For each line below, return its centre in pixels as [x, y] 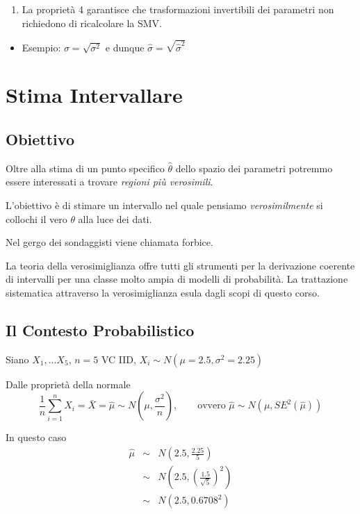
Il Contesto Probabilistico [100, 330]
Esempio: [41, 47]
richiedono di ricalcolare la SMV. [92, 23]
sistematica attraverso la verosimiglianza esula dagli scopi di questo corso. [163, 293]
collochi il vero [36, 218]
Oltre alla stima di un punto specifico [85, 168]
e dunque [125, 47]
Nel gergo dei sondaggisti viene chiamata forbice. [109, 242]
